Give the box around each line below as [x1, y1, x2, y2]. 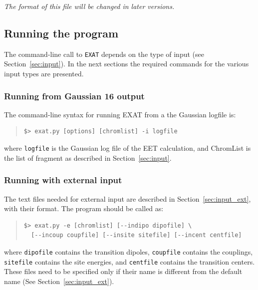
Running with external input [4, 174, 122, 186]
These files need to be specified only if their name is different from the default [4, 266, 243, 277]
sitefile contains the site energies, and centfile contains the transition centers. [4, 256, 255, 267]
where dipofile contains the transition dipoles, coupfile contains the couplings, [4, 246, 253, 257]
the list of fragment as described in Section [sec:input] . [4, 152, 172, 163]
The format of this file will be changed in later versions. [4, 1, 175, 11]
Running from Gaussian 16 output [4, 89, 145, 102]
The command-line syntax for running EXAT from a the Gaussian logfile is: [4, 109, 236, 119]
